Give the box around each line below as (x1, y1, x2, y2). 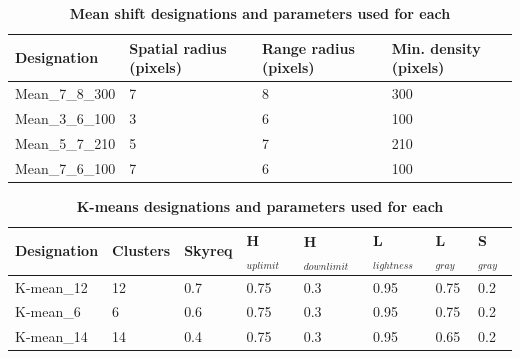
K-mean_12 (15, 276, 88, 297)
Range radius (261, 37, 355, 58)
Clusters (112, 240, 171, 261)
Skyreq (184, 240, 233, 261)
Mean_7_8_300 (15, 83, 116, 104)
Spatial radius (129, 37, 227, 58)
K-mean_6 (15, 301, 81, 322)
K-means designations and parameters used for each (76, 195, 444, 216)
